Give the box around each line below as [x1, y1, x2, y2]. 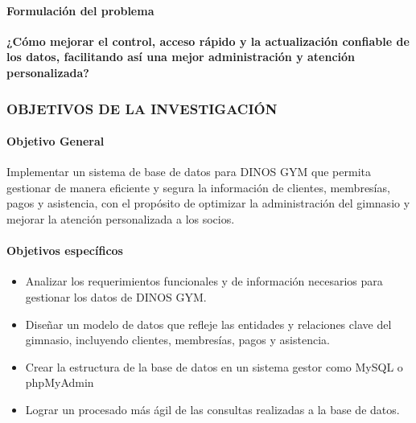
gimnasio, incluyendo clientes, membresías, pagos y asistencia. [25, 331, 330, 348]
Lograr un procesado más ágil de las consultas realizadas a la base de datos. [25, 400, 400, 417]
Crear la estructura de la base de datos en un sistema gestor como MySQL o [25, 358, 403, 375]
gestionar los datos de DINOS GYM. [25, 288, 207, 305]
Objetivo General [6, 133, 105, 150]
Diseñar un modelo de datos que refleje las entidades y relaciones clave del [25, 315, 392, 332]
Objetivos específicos [6, 242, 123, 259]
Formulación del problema [6, 2, 154, 18]
